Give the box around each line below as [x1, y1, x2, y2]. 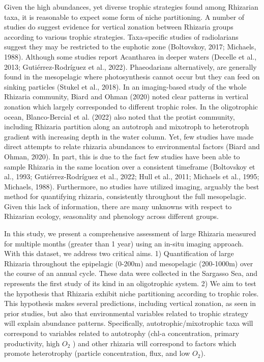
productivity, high [4, 338, 60, 348]
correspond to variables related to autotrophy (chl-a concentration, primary [4, 328, 240, 338]
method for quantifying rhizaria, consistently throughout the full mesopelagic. [4, 191, 247, 202]
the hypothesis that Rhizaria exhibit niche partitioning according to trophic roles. [4, 288, 259, 298]
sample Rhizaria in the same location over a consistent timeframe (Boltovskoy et [4, 161, 255, 172]
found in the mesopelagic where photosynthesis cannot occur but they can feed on [4, 71, 260, 82]
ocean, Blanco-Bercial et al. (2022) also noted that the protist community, [4, 111, 235, 122]
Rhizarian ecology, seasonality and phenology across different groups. [4, 211, 219, 221]
